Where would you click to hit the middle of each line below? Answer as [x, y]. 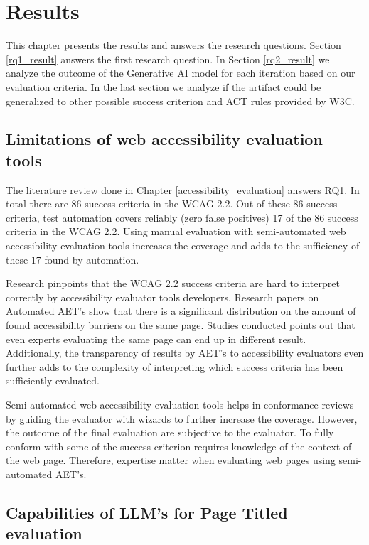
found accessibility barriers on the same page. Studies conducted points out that [181, 325]
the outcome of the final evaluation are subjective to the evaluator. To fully [170, 432]
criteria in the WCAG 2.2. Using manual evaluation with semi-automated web [176, 231]
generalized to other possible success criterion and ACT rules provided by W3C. [180, 101]
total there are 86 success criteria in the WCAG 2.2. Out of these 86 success [172, 204]
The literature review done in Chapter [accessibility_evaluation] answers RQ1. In [183, 189]
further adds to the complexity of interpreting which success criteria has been [175, 366]
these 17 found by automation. [73, 259]
